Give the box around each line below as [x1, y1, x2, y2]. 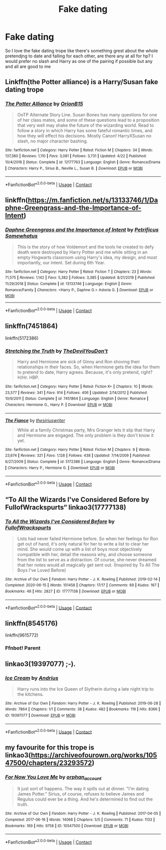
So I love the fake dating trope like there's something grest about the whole [5, 48, 158, 53]
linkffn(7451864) [5, 322, 58, 330]
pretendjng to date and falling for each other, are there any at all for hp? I [5, 53, 153, 59]
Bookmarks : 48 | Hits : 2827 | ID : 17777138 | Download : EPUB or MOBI [5, 589, 126, 594]
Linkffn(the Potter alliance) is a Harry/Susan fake [5, 78, 159, 86]
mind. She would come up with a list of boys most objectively [17, 546, 142, 552]
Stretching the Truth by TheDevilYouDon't [5, 348, 108, 354]
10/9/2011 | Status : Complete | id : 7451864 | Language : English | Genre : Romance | [5, 396, 149, 401]
